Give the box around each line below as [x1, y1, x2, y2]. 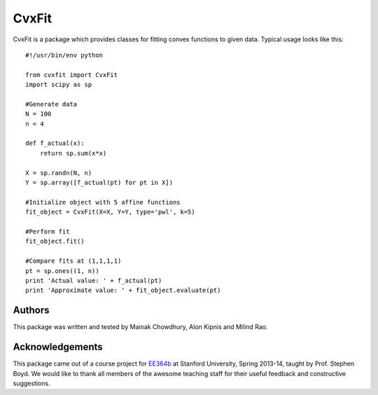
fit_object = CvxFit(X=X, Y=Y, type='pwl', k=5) [25, 208, 195, 216]
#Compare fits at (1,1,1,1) [25, 257, 122, 265]
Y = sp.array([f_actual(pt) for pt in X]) [25, 179, 174, 187]
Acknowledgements [13, 341, 103, 353]
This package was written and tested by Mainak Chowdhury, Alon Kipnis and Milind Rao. [13, 323, 269, 331]
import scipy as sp [25, 81, 92, 89]
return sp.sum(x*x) [39, 149, 107, 157]
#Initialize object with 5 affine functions [25, 198, 181, 206]
